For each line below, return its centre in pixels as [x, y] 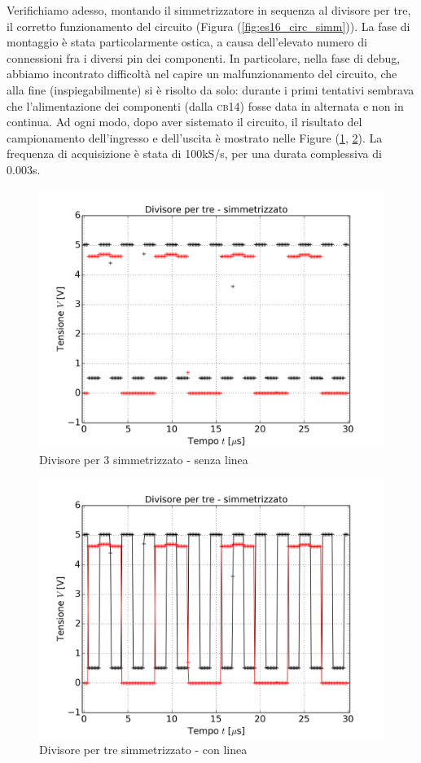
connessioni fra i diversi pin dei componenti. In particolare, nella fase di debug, [204, 57]
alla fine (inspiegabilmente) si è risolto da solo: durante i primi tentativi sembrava [210, 89]
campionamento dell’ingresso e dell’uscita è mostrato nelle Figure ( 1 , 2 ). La [195, 137]
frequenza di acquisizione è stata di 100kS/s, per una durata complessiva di [194, 153]
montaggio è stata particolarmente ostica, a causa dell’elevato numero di [187, 42]
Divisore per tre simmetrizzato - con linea [143, 750]
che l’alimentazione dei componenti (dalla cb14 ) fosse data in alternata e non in [205, 105]
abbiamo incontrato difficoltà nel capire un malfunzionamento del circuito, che [202, 74]
